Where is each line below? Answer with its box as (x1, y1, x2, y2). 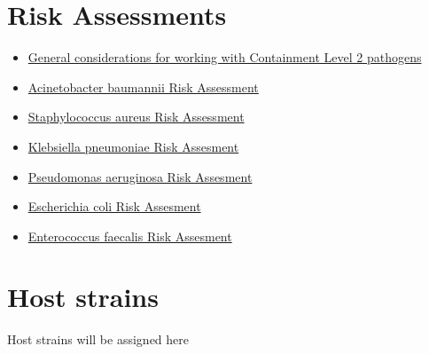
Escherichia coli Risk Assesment (27, 197, 201, 216)
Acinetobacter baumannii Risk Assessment (27, 77, 259, 96)
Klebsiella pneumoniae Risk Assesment (27, 137, 239, 155)
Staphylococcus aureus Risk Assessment (27, 107, 245, 126)
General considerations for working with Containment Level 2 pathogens (27, 48, 422, 67)
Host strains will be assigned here (7, 330, 190, 349)
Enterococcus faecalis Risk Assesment (27, 226, 232, 245)
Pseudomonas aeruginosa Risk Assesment (27, 167, 253, 185)
